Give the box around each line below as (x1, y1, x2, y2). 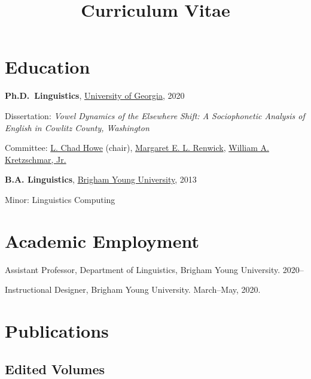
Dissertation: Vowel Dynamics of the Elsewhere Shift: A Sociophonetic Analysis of (5, 109, 305, 122)
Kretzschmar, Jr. (5, 153, 66, 165)
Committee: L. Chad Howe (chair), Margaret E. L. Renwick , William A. (5, 141, 269, 154)
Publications (5, 318, 109, 342)
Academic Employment (5, 228, 199, 253)
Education (5, 54, 90, 79)
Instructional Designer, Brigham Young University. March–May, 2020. (5, 283, 261, 296)
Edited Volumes (5, 359, 105, 378)
